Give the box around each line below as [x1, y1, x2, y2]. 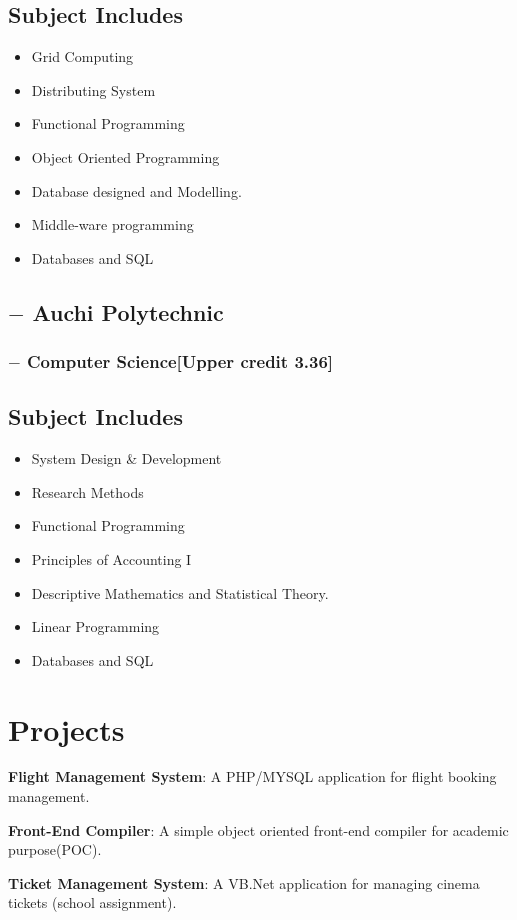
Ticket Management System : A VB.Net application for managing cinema [8, 872, 480, 893]
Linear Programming [31, 616, 160, 637]
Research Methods [31, 481, 144, 502]
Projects [8, 708, 125, 749]
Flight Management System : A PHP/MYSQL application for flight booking [8, 766, 497, 787]
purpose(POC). [8, 839, 102, 860]
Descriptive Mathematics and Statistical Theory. [31, 582, 329, 603]
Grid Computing [31, 46, 134, 67]
